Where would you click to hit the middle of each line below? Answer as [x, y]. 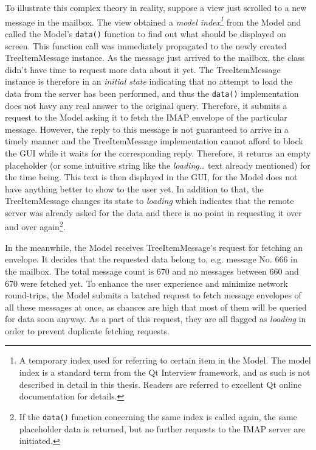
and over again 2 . [35, 226]
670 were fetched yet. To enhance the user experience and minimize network [146, 283]
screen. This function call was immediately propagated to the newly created [146, 45]
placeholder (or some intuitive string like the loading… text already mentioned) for [158, 165]
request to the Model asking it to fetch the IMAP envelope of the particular [146, 117]
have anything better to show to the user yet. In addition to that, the [134, 188]
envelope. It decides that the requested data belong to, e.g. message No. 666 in [151, 259]
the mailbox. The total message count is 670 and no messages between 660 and [152, 271]
